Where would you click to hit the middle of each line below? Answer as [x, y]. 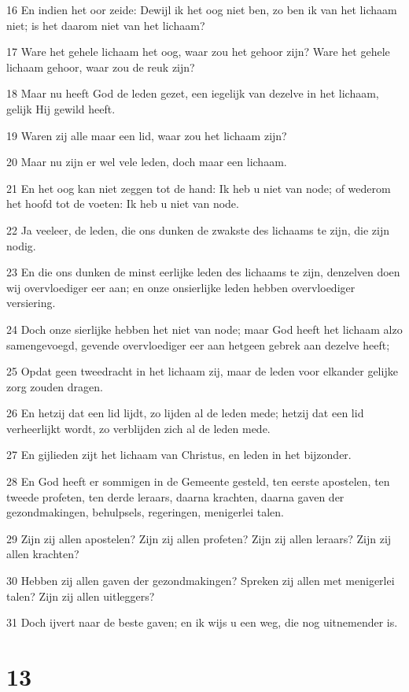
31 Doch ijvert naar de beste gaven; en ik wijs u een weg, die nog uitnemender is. [202, 622]
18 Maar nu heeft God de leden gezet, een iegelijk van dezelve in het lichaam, [193, 93]
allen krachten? [43, 554]
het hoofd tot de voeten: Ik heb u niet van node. [123, 204]
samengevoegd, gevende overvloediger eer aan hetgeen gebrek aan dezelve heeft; [198, 344]
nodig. [21, 245]
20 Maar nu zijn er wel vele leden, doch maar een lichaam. [147, 162]
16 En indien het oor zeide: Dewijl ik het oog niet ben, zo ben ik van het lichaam [202, 9]
